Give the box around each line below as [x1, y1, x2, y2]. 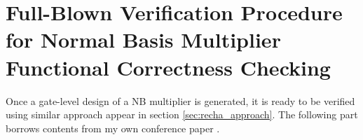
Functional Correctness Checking [6, 52, 331, 81]
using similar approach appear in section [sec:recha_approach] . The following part [6, 107, 358, 122]
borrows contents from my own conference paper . [6, 120, 220, 135]
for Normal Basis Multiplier [6, 25, 281, 54]
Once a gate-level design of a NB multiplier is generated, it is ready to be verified [6, 93, 355, 108]
